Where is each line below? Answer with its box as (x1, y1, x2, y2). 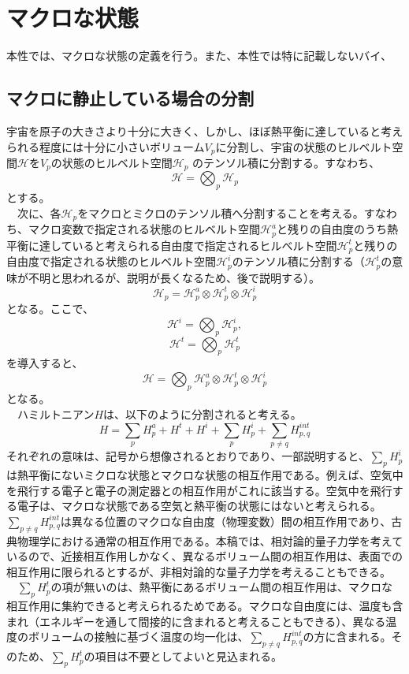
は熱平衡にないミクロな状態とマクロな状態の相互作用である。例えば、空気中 (6, 467, 403, 483)
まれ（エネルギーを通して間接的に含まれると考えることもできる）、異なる (6, 613, 386, 629)
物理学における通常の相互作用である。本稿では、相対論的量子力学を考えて (17, 532, 403, 549)
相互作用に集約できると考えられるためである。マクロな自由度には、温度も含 (6, 598, 403, 614)
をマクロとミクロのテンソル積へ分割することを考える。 (77, 204, 364, 221)
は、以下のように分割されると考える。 (103, 405, 302, 422)
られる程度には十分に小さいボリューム (6, 138, 205, 155)
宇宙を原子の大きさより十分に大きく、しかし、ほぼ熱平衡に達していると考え (6, 122, 403, 139)
